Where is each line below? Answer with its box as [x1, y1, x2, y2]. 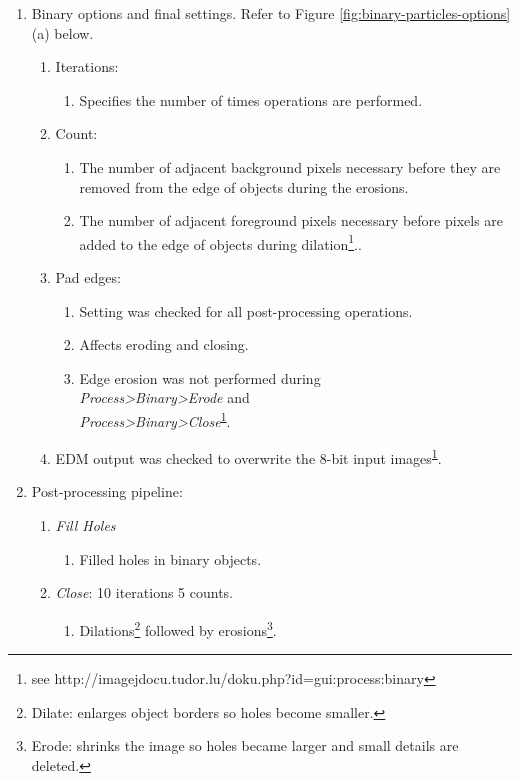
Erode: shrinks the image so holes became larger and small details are [31, 735, 459, 756]
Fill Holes [55, 515, 116, 536]
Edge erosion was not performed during [79, 367, 321, 388]
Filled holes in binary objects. [79, 548, 262, 569]
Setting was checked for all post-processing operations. [79, 300, 413, 321]
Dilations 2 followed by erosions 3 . [79, 616, 277, 640]
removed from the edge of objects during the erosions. [79, 176, 409, 197]
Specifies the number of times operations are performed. [79, 89, 423, 110]
